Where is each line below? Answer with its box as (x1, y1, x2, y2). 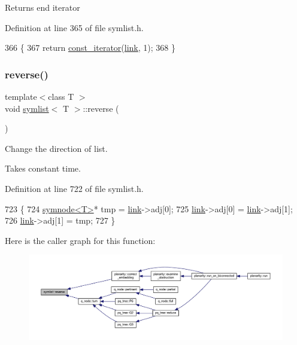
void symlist (5, 102, 49, 114)
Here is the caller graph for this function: (5, 234, 156, 246)
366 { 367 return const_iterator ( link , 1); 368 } (5, 41, 175, 54)
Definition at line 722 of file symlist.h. (5, 182, 144, 194)
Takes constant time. (5, 162, 81, 175)
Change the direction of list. (5, 142, 108, 154)
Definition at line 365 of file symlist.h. (5, 21, 144, 33)
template (5, 90, 37, 102)
